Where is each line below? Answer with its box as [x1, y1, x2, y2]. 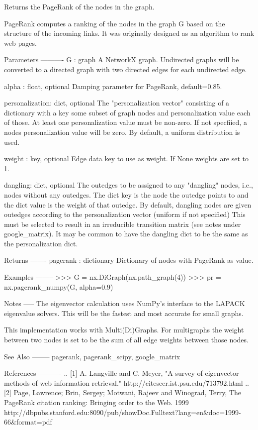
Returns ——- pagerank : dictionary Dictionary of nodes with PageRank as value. [4, 255, 254, 265]
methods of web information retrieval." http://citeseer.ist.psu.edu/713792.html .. [4, 377, 250, 388]
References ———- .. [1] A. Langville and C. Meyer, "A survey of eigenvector [4, 368, 239, 378]
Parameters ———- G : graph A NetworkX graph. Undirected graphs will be [4, 54, 239, 65]
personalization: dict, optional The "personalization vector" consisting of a [4, 98, 230, 108]
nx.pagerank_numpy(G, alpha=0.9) [4, 281, 113, 292]
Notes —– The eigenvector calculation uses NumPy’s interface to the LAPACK [4, 298, 245, 309]
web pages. [4, 37, 37, 48]
